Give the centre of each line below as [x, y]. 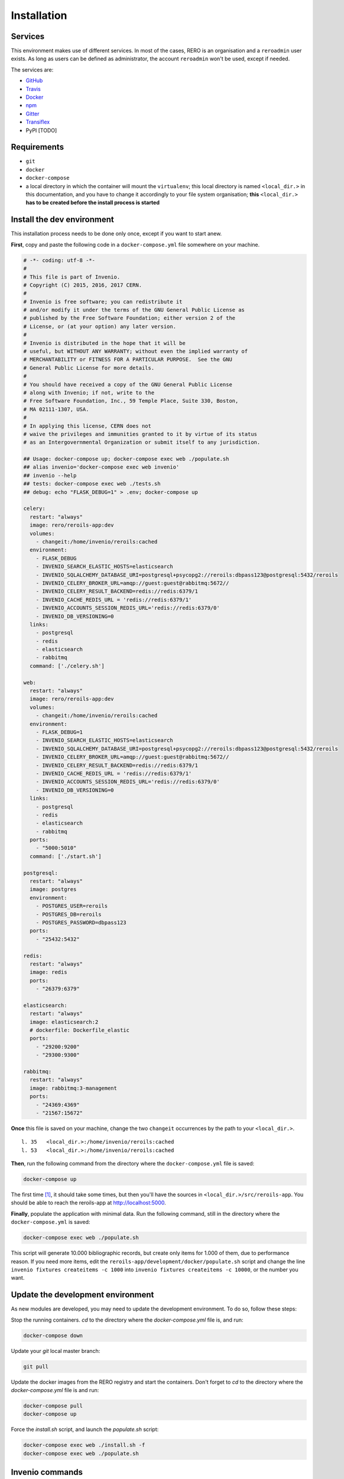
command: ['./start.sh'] [66, 856]
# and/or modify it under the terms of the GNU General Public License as [134, 310]
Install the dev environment [63, 220]
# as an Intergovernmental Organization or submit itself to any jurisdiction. [142, 443]
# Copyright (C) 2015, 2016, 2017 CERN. [82, 285]
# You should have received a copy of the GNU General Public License [128, 384]
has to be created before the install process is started [93, 203]
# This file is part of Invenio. [72, 277]
